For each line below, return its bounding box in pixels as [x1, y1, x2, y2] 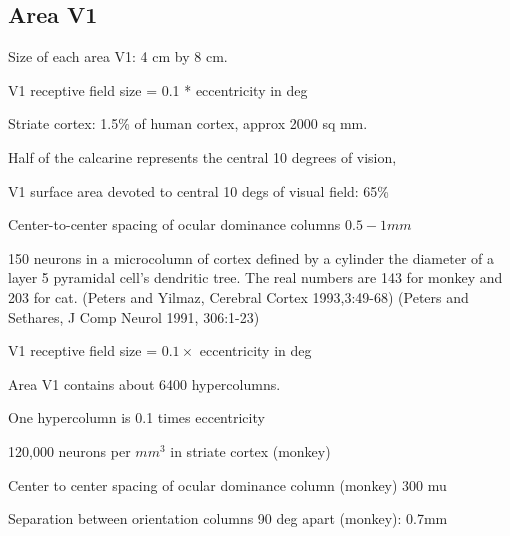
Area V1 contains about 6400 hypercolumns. [8, 373, 281, 394]
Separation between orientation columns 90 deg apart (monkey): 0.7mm [8, 508, 448, 529]
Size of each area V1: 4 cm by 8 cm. [8, 46, 228, 67]
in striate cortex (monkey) [170, 440, 331, 461]
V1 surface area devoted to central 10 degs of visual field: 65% [8, 180, 390, 201]
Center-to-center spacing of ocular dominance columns [8, 214, 341, 235]
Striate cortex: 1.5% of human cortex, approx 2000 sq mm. [8, 113, 368, 134]
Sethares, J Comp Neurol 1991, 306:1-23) [8, 306, 260, 327]
